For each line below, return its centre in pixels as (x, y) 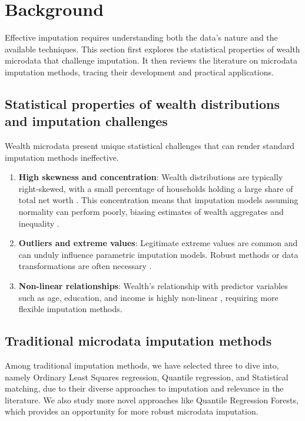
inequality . (39, 223)
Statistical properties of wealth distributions (142, 103)
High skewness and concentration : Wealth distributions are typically (151, 177)
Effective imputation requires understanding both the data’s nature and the (141, 37)
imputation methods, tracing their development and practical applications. (139, 72)
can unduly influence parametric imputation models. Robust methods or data (158, 254)
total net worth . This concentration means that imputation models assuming (158, 200)
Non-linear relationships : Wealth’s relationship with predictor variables (153, 286)
